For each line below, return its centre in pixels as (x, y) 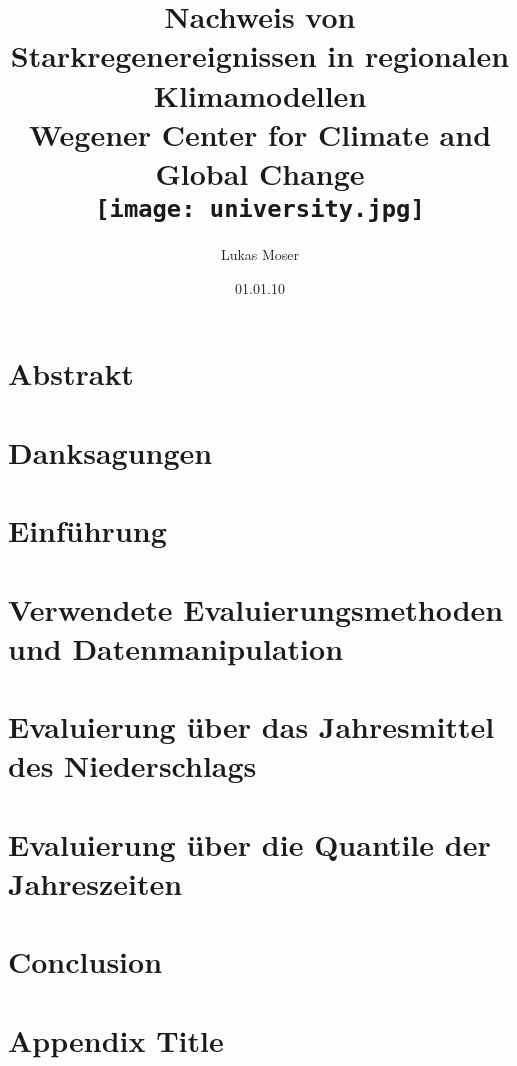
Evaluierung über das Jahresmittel (251, 726)
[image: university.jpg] (260, 209)
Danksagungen (110, 451)
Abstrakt (71, 373)
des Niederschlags (132, 765)
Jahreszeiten (95, 882)
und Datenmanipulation (176, 647)
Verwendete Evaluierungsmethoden (256, 608)
